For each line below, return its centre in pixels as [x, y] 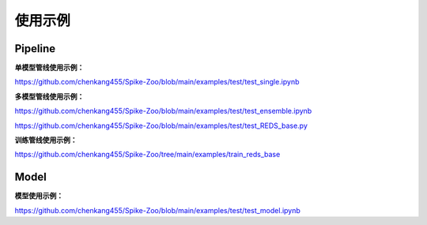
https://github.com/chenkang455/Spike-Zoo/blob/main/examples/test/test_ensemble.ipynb [163, 111]
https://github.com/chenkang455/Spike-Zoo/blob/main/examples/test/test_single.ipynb [157, 82]
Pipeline [35, 49]
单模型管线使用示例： [49, 68]
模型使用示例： [39, 196]
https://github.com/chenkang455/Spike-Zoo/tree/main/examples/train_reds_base [147, 155]
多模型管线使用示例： [49, 96]
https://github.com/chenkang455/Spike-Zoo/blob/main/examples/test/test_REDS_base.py [161, 126]
